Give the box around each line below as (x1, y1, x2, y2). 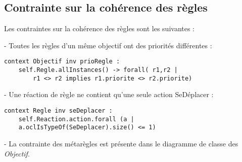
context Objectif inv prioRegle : (4, 58, 120, 65)
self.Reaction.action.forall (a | (18, 115, 134, 123)
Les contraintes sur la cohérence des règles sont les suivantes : (4, 23, 195, 34)
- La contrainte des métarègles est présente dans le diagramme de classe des (4, 138, 238, 148)
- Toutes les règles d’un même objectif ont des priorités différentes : (4, 40, 212, 50)
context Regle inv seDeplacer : (4, 107, 113, 114)
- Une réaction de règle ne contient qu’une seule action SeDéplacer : (4, 89, 214, 100)
